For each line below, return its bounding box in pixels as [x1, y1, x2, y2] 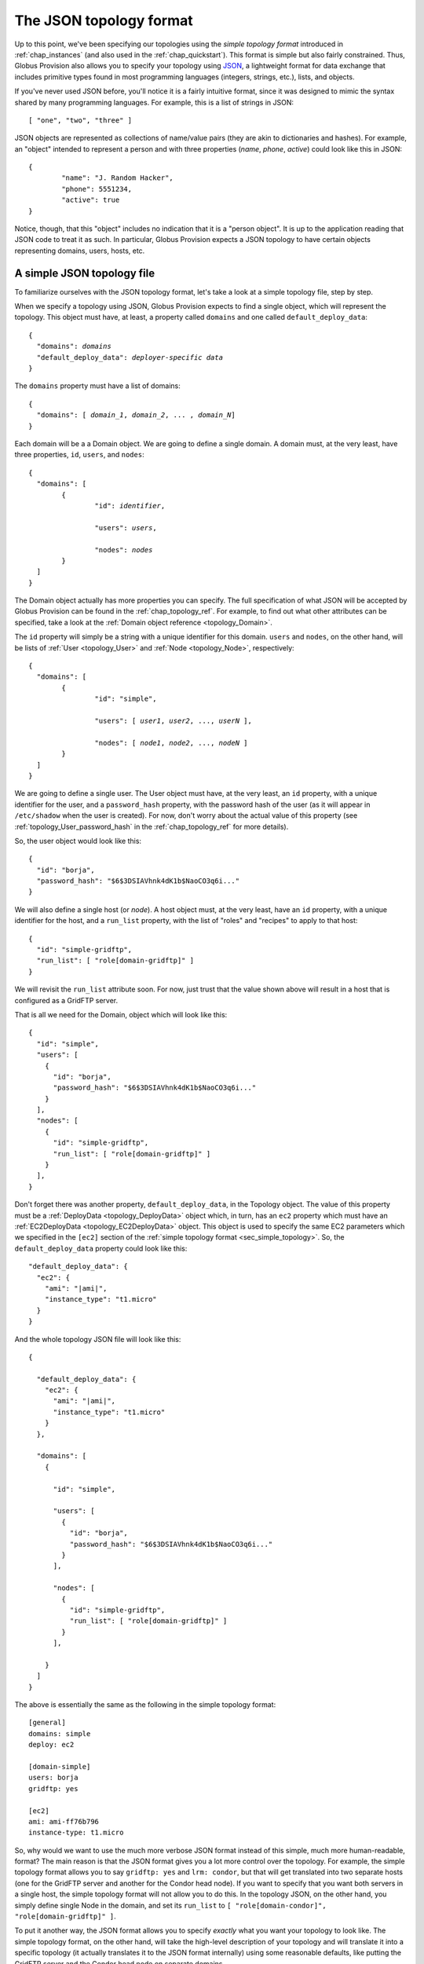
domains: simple [28, 1729, 91, 1738]
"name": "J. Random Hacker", [61, 174, 174, 182]
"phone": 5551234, [61, 185, 133, 193]
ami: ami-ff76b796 [28, 1817, 100, 1826]
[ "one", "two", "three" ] [28, 115, 133, 125]
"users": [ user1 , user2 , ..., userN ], [94, 716, 253, 725]
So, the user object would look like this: [14, 836, 141, 845]
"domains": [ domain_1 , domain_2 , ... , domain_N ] [36, 411, 236, 420]
